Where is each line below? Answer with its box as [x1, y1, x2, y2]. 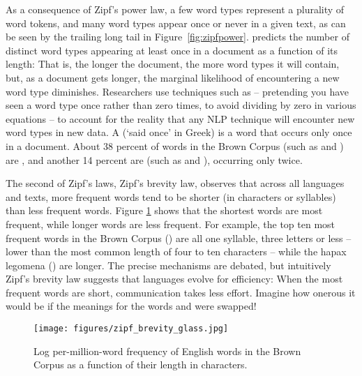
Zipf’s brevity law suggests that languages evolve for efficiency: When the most [6, 271, 343, 286]
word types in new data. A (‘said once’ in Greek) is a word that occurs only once [6, 125, 352, 140]
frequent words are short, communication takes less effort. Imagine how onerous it [6, 285, 356, 299]
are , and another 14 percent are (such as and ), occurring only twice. [6, 152, 303, 167]
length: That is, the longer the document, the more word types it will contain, [6, 57, 340, 71]
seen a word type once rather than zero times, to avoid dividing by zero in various [6, 98, 356, 112]
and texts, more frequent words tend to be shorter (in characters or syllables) [6, 189, 336, 204]
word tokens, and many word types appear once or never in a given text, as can [6, 15, 346, 30]
